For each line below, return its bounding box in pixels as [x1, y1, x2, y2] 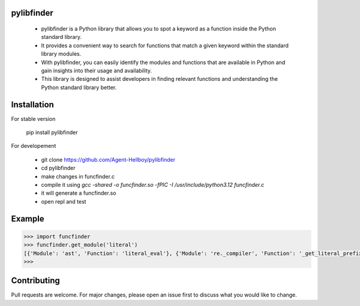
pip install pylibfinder [26, 129, 78, 136]
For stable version [11, 115, 56, 122]
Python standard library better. [41, 84, 117, 91]
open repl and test [41, 198, 86, 205]
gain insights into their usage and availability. [41, 66, 152, 74]
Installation [11, 99, 54, 110]
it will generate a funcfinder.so [41, 189, 116, 197]
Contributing [11, 275, 60, 286]
